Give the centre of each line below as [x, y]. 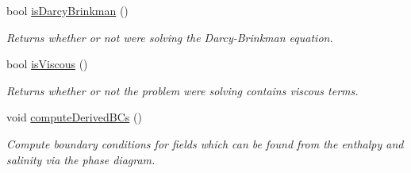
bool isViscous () [47, 64]
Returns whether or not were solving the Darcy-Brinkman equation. [170, 37]
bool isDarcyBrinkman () [67, 10]
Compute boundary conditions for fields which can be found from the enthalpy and [205, 143]
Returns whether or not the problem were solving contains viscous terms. [182, 90]
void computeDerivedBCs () [74, 117]
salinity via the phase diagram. [81, 159]
